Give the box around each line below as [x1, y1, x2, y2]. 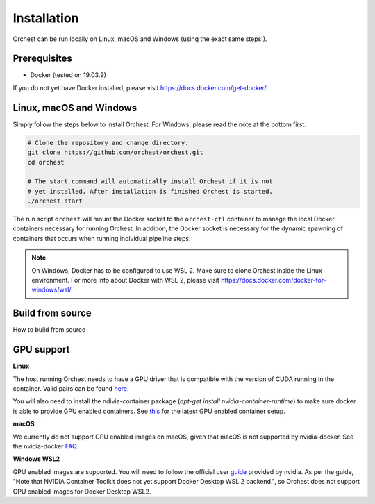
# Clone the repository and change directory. [27, 139, 189, 146]
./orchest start [27, 197, 83, 205]
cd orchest [27, 158, 65, 166]
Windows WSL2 [12, 455, 60, 463]
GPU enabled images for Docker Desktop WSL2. [12, 487, 151, 496]
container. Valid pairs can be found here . [12, 385, 129, 392]
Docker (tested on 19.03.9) [30, 71, 107, 79]
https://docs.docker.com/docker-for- [221, 276, 326, 285]
